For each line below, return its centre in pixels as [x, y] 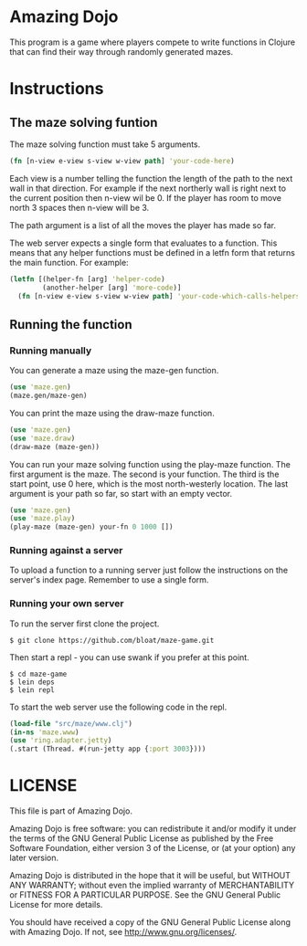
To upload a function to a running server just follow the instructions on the [149, 570]
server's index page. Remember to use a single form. [109, 580]
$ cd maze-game [38, 674]
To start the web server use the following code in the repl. [118, 707]
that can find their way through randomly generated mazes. [122, 51]
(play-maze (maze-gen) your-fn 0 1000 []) [91, 527]
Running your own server [67, 604]
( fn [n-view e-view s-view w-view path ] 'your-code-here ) [122, 161]
